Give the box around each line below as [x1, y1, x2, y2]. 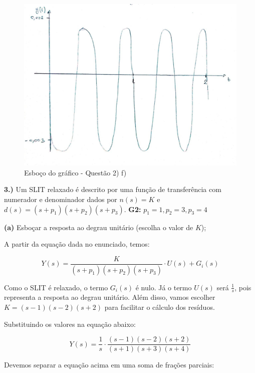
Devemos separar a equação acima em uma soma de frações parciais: [4, 359, 214, 370]
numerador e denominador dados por [4, 194, 117, 204]
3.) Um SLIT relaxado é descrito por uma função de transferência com [4, 184, 221, 195]
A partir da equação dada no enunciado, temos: [4, 239, 150, 249]
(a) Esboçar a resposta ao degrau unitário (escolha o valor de [4, 222, 193, 232]
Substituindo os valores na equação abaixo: [4, 318, 136, 329]
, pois [234, 282, 251, 292]
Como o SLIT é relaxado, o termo [4, 282, 108, 292]
